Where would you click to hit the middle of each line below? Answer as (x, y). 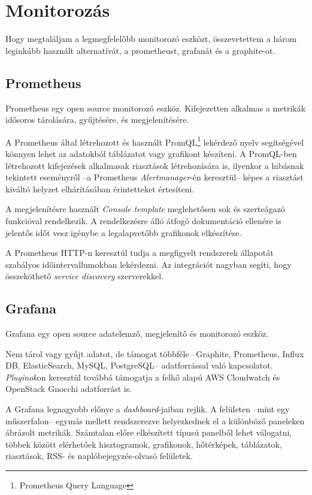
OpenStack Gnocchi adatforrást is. (69, 389)
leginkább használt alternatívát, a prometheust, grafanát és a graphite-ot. (140, 50)
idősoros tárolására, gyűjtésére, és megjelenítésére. (97, 120)
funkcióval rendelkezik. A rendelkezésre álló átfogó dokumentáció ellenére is (143, 220)
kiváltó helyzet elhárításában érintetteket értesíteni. (100, 188)
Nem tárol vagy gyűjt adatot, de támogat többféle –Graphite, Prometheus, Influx (155, 353)
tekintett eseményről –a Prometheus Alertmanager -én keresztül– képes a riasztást (155, 177)
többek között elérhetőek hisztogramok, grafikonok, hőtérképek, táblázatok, (144, 444)
